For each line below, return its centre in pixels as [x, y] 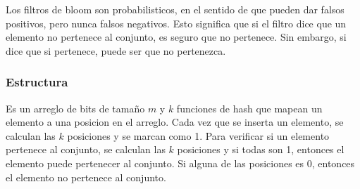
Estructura [37, 82]
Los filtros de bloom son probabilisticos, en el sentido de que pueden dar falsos [175, 9]
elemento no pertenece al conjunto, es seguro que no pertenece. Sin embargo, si [176, 37]
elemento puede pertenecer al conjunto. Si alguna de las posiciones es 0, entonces [180, 163]
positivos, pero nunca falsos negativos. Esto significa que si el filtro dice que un [176, 23]
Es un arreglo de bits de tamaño [75, 108]
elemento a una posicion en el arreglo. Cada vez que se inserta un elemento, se [175, 122]
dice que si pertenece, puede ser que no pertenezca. [116, 50]
